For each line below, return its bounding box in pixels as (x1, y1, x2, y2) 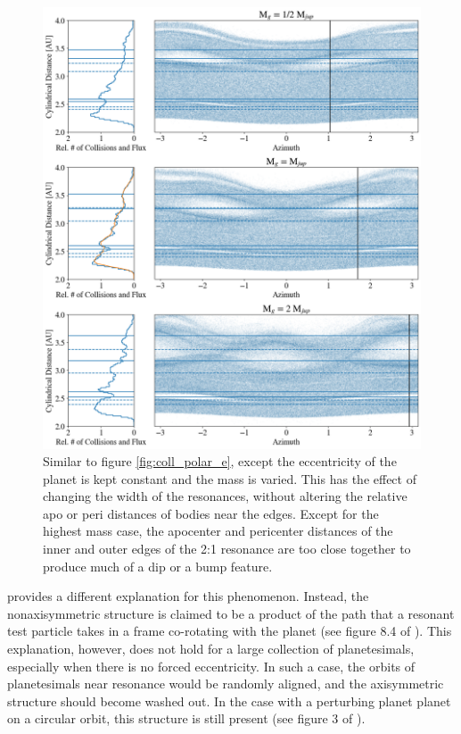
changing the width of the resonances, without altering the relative (43, 487, 407, 505)
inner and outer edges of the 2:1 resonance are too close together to (43, 539, 411, 558)
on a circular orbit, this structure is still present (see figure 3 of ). (7, 709, 366, 728)
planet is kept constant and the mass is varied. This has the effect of (43, 469, 416, 488)
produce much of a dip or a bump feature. (43, 556, 273, 575)
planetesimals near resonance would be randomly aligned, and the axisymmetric (7, 674, 444, 693)
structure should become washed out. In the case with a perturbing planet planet (7, 691, 451, 710)
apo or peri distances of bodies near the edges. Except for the (43, 504, 379, 522)
